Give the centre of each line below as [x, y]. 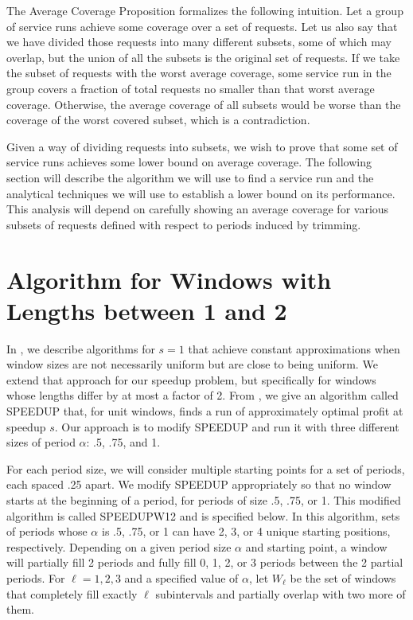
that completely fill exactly [72, 593]
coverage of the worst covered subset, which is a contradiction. [158, 120]
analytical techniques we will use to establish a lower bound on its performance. [201, 193]
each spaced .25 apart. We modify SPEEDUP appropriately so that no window [199, 484]
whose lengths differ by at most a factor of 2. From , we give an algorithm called [203, 395]
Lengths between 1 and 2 [147, 310]
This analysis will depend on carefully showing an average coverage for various [198, 209]
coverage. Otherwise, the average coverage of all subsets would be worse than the [204, 104]
